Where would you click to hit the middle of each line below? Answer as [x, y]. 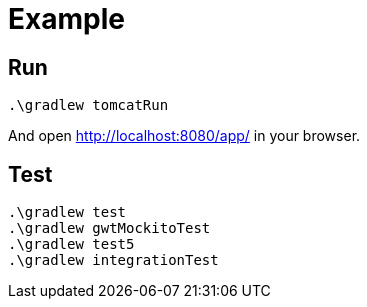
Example [66, 19]
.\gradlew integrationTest [113, 260]
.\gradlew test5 [71, 244]
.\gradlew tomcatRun [88, 105]
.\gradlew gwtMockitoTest [109, 228]
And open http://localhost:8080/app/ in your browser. [184, 136]
